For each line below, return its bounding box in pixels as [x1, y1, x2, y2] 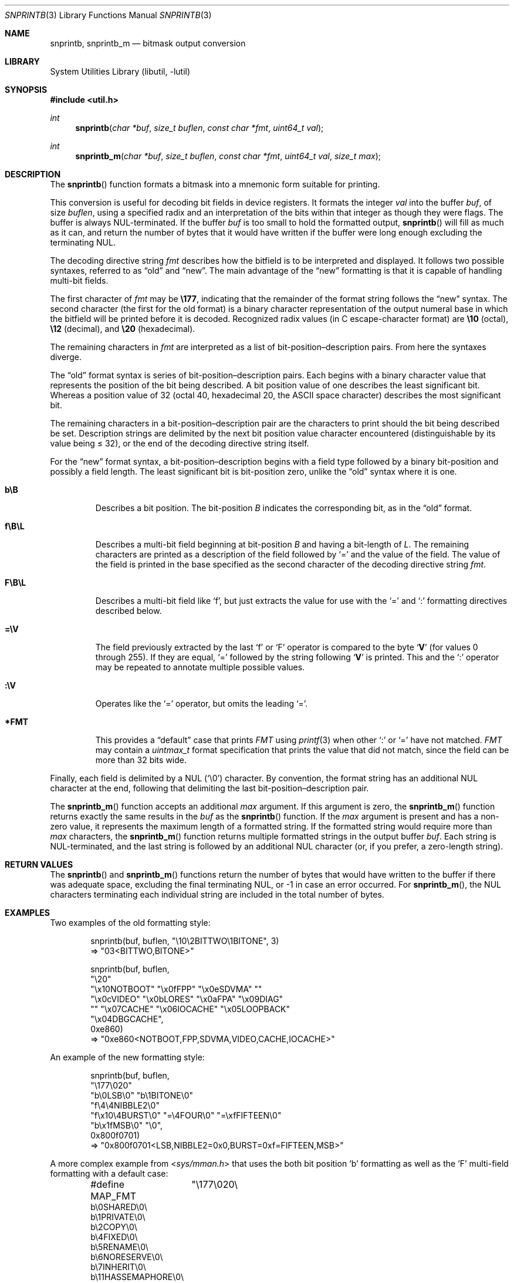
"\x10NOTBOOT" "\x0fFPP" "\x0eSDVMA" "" [90, 984, 262, 994]
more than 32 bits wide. [95, 755, 187, 765]
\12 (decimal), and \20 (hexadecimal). [50, 324, 195, 334]
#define [90, 1178, 125, 1190]
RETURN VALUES [5, 859, 73, 869]
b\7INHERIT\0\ [90, 1262, 146, 1272]
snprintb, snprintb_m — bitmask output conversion [50, 38, 246, 48]
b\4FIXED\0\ [90, 1232, 138, 1242]
